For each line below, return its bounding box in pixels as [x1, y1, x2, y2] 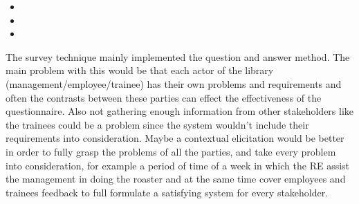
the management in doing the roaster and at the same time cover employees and [6, 171, 346, 186]
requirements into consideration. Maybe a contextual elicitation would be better [6, 131, 344, 145]
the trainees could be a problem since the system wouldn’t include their [6, 117, 309, 131]
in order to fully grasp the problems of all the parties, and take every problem [6, 144, 336, 158]
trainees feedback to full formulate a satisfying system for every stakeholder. [6, 185, 329, 199]
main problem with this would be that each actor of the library [6, 63, 274, 77]
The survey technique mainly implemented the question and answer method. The [6, 49, 350, 64]
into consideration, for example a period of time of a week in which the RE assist [6, 158, 350, 172]
